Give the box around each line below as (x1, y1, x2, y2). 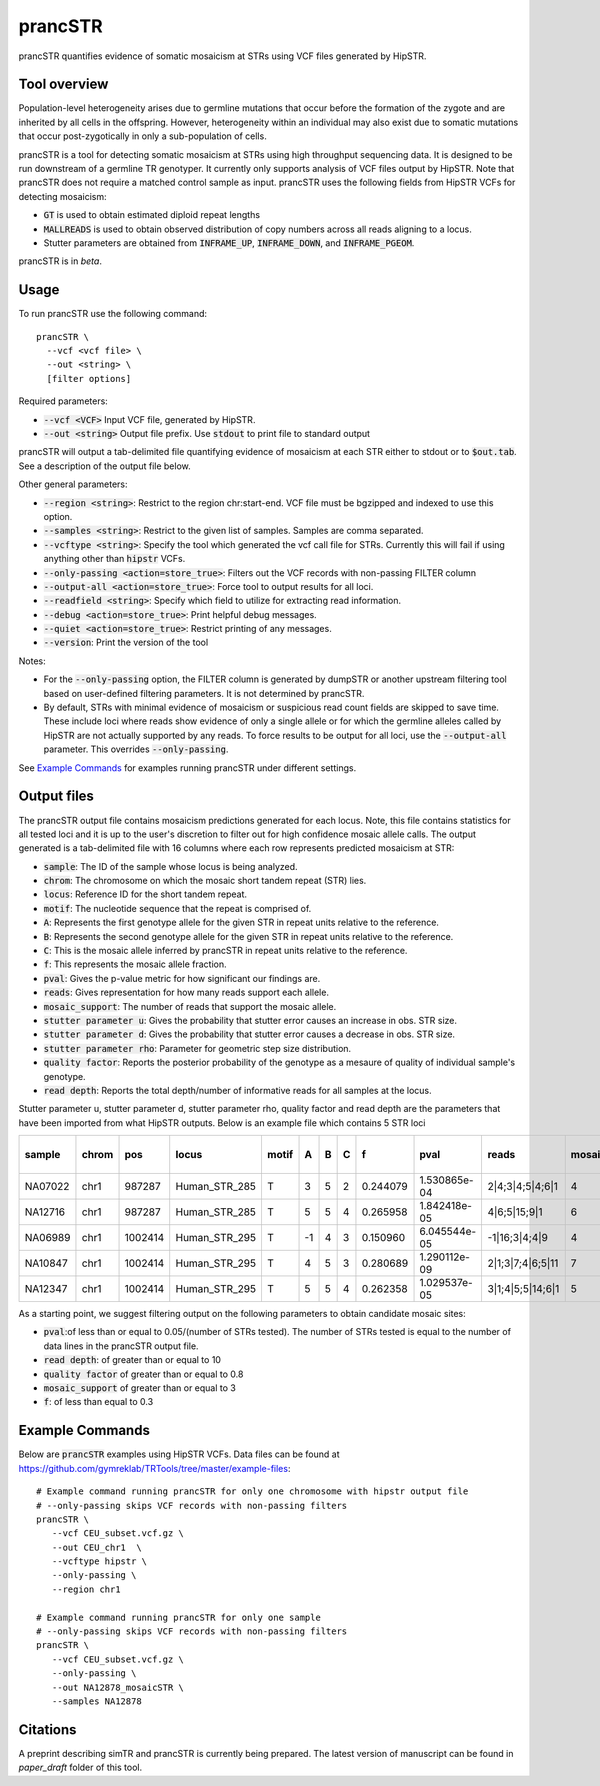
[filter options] (46, 373, 132, 384)
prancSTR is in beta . (18, 255, 102, 267)
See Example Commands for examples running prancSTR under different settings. (18, 761, 357, 774)
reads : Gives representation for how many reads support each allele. (43, 986, 330, 999)
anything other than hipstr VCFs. (43, 553, 186, 565)
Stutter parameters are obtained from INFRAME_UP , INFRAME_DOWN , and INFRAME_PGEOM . (43, 236, 415, 249)
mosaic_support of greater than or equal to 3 (43, 1382, 237, 1394)
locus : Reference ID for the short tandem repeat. (43, 888, 248, 900)
